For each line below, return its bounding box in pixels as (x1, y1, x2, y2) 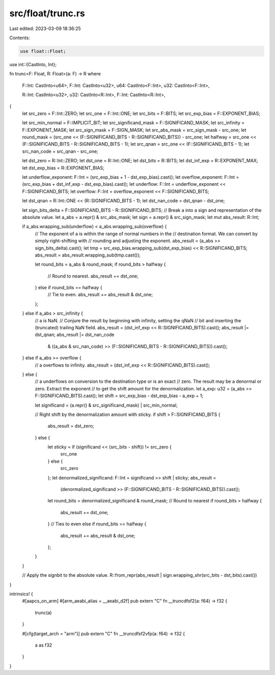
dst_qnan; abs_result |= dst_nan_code (35, 331, 115, 338)
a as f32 (35, 642, 52, 648)
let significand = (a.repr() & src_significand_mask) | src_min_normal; (35, 402, 178, 408)
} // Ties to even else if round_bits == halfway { (47, 521, 147, 527)
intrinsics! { (9, 590, 33, 597)
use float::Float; (20, 48, 66, 54)
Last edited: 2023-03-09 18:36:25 (9, 25, 81, 32)
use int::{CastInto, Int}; (9, 61, 57, 67)
